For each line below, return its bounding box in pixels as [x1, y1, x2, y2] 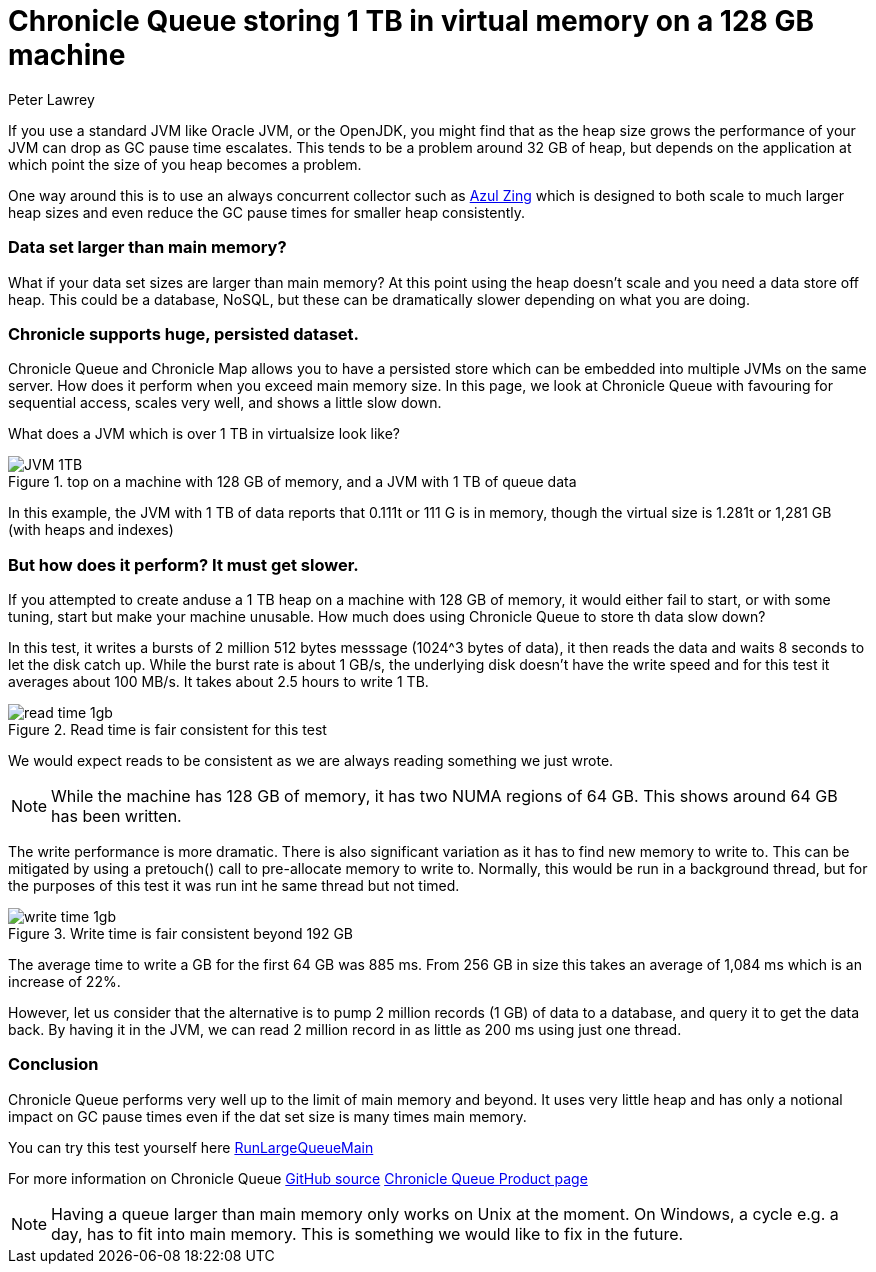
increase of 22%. [8, 973, 121, 990]
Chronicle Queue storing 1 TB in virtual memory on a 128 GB [8, 4, 814, 38]
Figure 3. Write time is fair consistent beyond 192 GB [8, 925, 354, 942]
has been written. [51, 806, 182, 826]
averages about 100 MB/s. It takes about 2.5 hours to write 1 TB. [8, 673, 429, 690]
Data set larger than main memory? [8, 237, 287, 258]
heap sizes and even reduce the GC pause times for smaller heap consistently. [8, 203, 526, 221]
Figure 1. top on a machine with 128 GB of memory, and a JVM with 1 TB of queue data [8, 473, 577, 491]
